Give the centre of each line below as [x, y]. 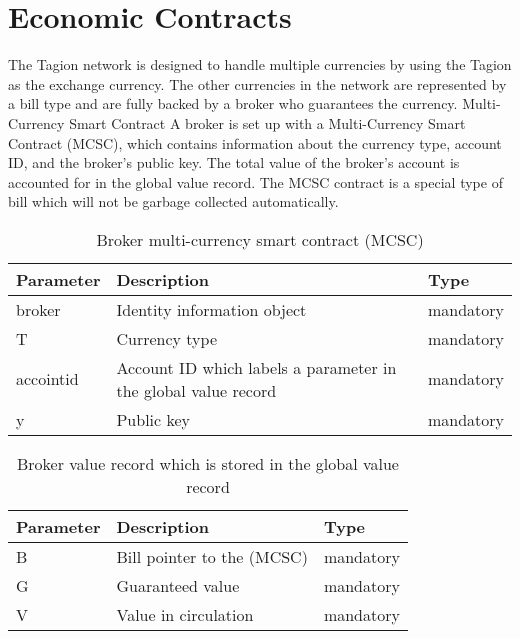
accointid [47, 379]
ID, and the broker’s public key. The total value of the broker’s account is [234, 162]
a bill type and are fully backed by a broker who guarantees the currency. [233, 103]
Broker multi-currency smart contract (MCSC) [260, 239]
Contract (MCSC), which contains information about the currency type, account [255, 142]
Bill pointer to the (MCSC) [212, 556]
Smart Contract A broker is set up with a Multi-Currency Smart [267, 122]
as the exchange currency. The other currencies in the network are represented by [257, 83]
